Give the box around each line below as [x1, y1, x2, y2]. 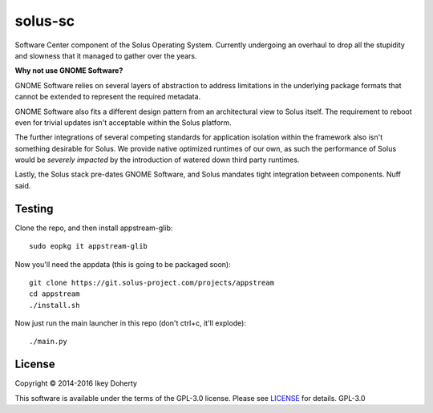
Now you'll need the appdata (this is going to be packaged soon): [14, 259, 232, 269]
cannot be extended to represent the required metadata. [14, 92, 201, 102]
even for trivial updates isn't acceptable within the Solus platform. [14, 117, 232, 128]
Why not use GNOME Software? [14, 66, 123, 75]
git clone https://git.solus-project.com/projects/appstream [29, 277, 274, 287]
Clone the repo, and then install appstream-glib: [14, 223, 173, 233]
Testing [14, 201, 54, 216]
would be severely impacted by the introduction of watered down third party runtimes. [14, 155, 300, 164]
